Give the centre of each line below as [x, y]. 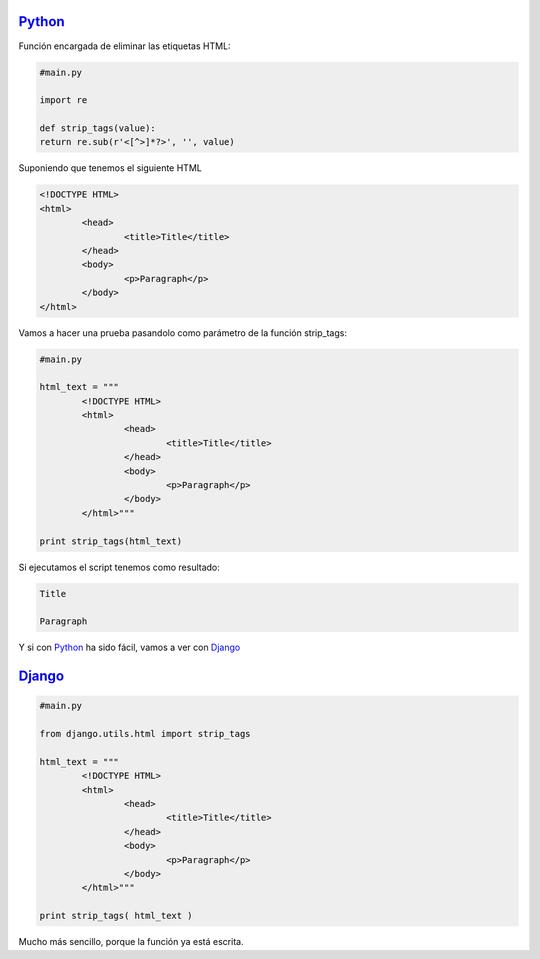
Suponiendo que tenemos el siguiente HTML [110, 168]
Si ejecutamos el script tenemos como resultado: [119, 567]
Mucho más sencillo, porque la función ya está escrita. [131, 942]
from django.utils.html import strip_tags [145, 734]
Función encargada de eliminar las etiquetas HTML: [124, 46]
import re [63, 100]
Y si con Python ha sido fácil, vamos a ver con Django [129, 647]
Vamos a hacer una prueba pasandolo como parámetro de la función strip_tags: [182, 332]
